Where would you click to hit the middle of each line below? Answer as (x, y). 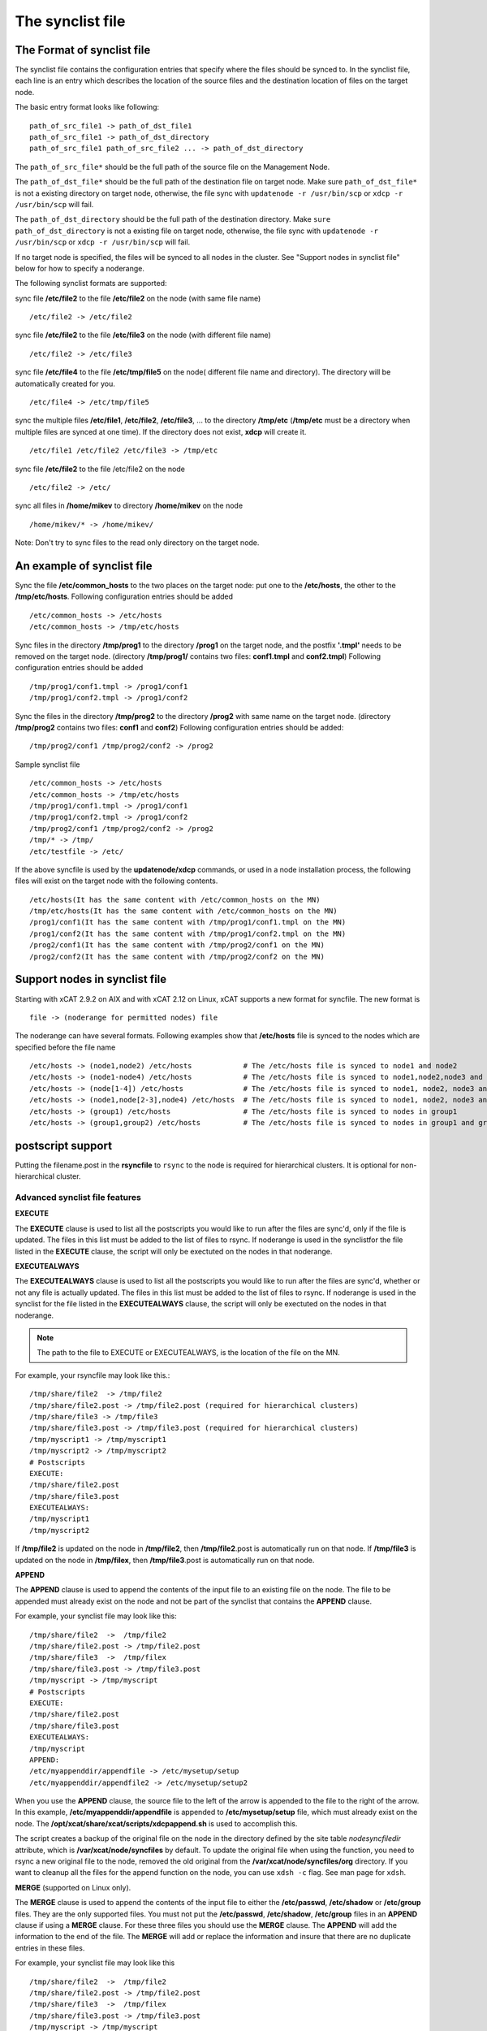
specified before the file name (65, 1047)
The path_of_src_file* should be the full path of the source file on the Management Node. (172, 167)
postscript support (64, 1145)
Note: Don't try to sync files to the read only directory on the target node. (137, 543)
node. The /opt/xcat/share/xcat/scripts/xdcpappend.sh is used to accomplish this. (156, 1823)
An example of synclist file (84, 566)
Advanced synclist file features (78, 1197)
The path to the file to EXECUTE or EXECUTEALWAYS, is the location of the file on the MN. (188, 1353)
